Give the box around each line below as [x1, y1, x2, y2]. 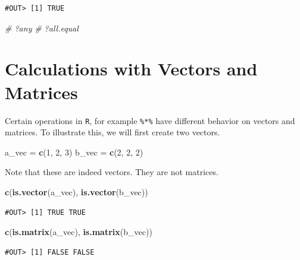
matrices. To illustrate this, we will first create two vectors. [5, 126, 220, 138]
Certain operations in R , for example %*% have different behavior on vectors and [5, 114, 295, 126]
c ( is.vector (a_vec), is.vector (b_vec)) [5, 185, 148, 198]
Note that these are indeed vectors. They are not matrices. [5, 166, 218, 178]
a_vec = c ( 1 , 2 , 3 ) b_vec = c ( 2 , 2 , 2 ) [5, 145, 143, 158]
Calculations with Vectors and [5, 56, 258, 81]
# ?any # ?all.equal [5, 21, 79, 34]
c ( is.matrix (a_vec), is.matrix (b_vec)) [5, 226, 152, 238]
